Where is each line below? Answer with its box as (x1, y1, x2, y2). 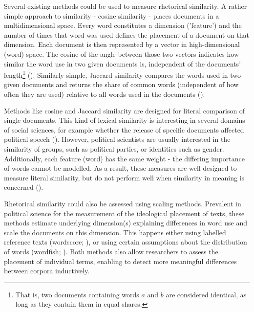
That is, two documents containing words (15, 289, 139, 299)
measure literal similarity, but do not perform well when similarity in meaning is (4, 172, 245, 182)
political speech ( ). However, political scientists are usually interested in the (4, 134, 231, 144)
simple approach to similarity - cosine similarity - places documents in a (4, 10, 219, 21)
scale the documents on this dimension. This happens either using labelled (4, 227, 226, 237)
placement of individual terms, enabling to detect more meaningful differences (4, 256, 237, 266)
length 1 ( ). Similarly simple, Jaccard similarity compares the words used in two (4, 68, 241, 80)
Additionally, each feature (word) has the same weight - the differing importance (4, 153, 245, 163)
